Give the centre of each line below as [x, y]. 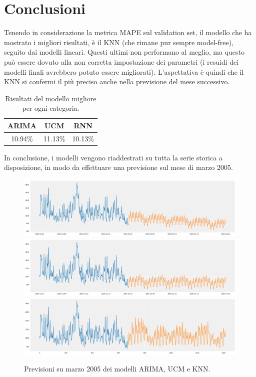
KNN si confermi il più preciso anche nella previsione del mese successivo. [117, 81]
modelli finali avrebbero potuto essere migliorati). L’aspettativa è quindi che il [124, 71]
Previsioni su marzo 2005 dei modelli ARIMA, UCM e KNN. [117, 369]
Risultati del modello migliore [51, 98]
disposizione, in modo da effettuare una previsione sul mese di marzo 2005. [118, 167]
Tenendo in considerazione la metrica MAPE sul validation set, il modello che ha [128, 32]
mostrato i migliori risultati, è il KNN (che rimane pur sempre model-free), [119, 42]
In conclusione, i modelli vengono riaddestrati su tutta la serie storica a [113, 157]
